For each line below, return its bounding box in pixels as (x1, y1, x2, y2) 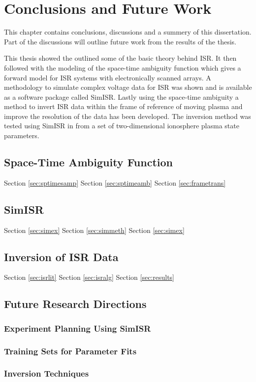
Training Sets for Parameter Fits (4, 344, 137, 357)
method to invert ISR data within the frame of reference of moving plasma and (4, 101, 243, 112)
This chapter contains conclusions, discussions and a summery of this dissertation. (4, 27, 252, 37)
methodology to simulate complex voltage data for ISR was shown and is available (4, 82, 252, 92)
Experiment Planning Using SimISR (4, 322, 151, 334)
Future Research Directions (4, 296, 147, 311)
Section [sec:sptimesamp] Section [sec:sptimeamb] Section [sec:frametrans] (4, 177, 226, 188)
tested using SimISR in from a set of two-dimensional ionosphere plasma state (4, 120, 239, 131)
